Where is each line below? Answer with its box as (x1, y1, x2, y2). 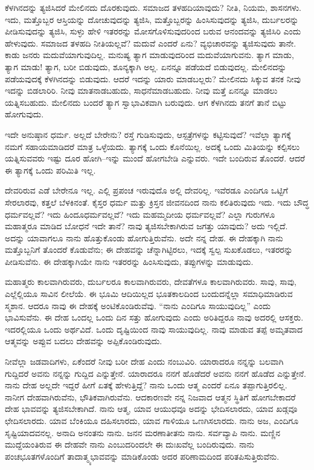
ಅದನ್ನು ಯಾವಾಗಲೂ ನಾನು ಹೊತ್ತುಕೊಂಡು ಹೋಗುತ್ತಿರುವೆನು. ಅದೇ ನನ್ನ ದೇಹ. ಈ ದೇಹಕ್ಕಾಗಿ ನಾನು (5, 231, 283, 244)
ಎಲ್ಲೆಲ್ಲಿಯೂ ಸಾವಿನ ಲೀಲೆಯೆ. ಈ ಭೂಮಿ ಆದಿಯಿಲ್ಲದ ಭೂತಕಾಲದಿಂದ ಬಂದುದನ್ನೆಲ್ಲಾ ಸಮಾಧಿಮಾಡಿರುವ (5, 287, 293, 300)
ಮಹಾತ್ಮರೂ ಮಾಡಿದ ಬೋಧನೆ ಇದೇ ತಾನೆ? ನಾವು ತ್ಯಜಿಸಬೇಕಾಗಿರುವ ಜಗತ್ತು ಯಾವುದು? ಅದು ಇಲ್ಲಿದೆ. (5, 220, 288, 232)
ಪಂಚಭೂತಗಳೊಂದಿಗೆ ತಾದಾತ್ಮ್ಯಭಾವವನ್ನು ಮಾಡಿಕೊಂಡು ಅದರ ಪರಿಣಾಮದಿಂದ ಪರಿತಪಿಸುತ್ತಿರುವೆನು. (5, 449, 280, 462)
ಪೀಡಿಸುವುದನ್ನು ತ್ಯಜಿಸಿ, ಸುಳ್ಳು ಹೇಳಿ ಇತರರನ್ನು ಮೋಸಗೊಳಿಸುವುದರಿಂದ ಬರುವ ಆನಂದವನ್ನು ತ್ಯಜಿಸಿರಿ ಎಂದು (5, 25, 301, 38)
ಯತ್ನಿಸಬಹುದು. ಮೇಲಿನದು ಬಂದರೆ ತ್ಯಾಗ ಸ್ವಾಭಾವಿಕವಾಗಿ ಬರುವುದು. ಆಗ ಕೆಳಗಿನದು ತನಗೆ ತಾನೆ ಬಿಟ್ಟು (5, 96, 287, 108)
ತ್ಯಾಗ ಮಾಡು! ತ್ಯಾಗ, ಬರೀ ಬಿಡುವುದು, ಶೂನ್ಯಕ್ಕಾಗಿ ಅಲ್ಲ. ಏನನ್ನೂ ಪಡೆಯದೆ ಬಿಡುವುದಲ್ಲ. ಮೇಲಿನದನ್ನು (5, 60, 287, 73)
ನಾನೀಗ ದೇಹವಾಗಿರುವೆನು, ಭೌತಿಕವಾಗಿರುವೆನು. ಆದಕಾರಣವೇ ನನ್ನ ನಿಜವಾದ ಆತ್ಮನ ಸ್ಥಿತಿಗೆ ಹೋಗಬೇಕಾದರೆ (5, 390, 296, 403)
